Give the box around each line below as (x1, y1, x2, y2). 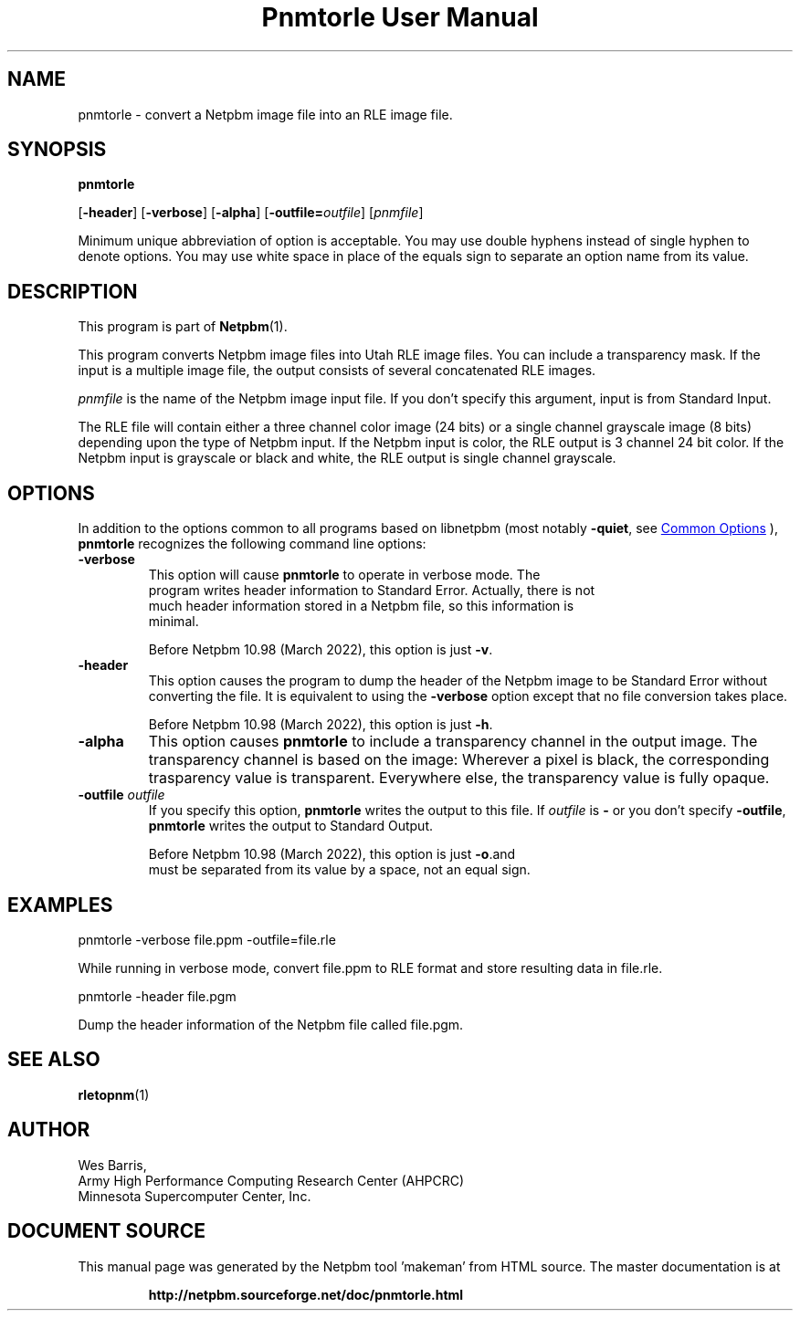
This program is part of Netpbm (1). (78, 319, 288, 335)
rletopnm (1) (78, 1086, 150, 1103)
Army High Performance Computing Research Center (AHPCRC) (78, 1172, 465, 1188)
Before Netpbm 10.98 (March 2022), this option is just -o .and (148, 846, 516, 863)
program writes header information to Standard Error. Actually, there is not (148, 582, 595, 599)
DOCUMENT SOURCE (7, 1219, 205, 1243)
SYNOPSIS (7, 138, 107, 162)
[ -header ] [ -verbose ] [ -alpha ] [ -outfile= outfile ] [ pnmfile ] (78, 204, 424, 221)
